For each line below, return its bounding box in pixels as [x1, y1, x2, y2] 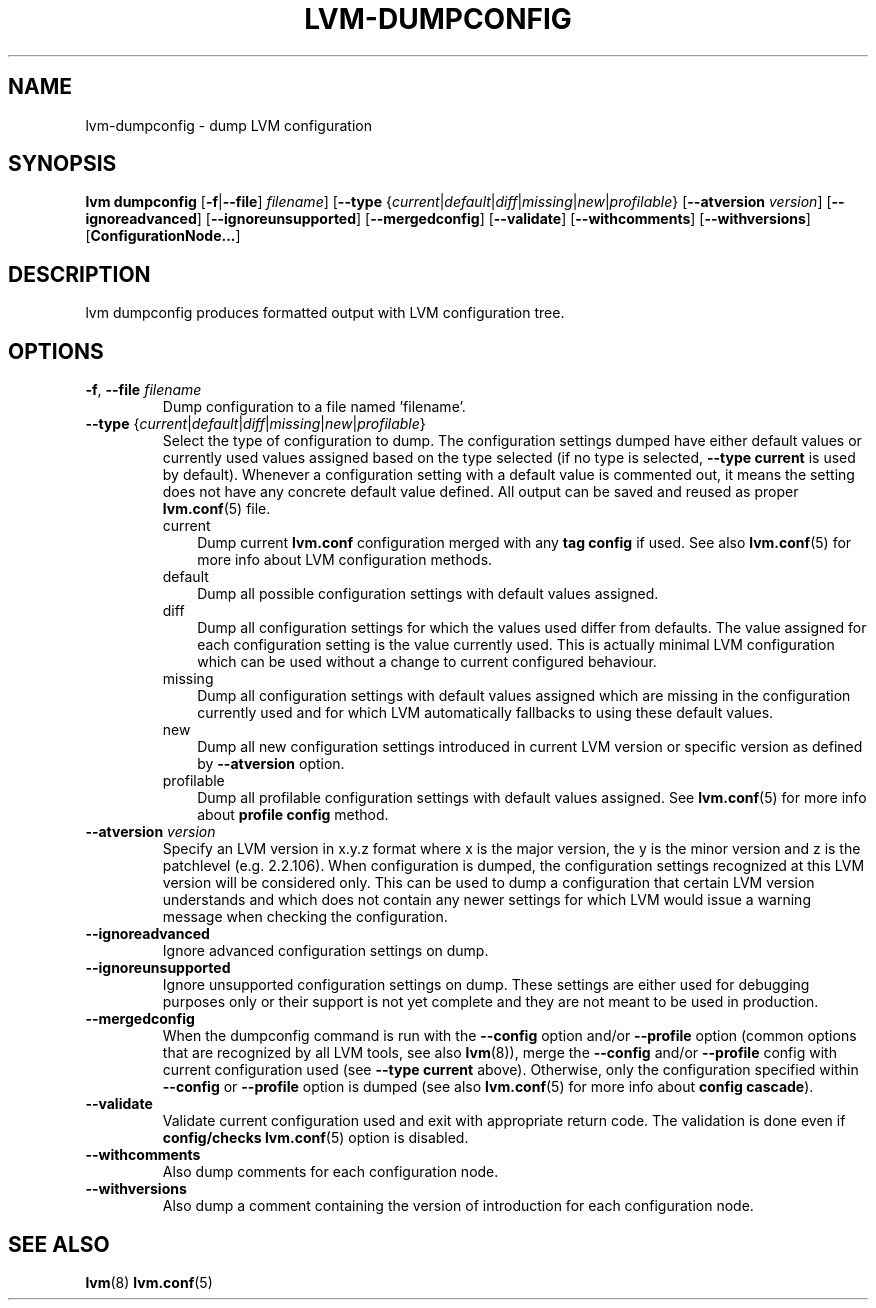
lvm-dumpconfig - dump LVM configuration [85, 116, 372, 134]
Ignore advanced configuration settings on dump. [162, 942, 489, 960]
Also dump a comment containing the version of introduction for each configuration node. [162, 1197, 754, 1215]
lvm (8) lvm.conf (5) [85, 1273, 213, 1291]
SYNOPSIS [8, 151, 117, 177]
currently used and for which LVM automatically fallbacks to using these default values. [197, 704, 774, 722]
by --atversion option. [197, 755, 345, 773]
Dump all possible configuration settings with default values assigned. [197, 585, 659, 603]
